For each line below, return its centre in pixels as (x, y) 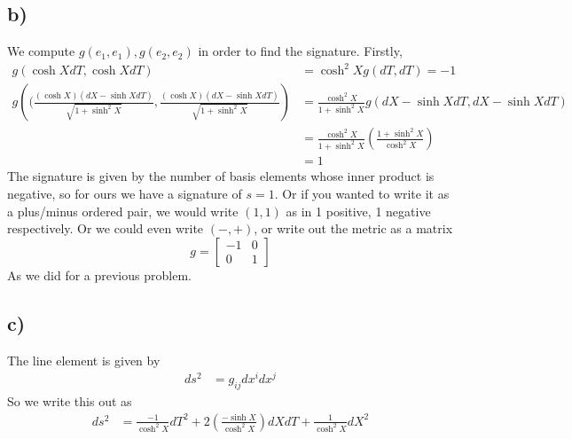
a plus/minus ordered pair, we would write (123, 211)
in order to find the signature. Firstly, (300, 51)
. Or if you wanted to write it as (362, 194)
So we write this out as (70, 401)
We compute (41, 51)
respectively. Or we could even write (106, 228)
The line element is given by (84, 360)
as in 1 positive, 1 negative (358, 211)
